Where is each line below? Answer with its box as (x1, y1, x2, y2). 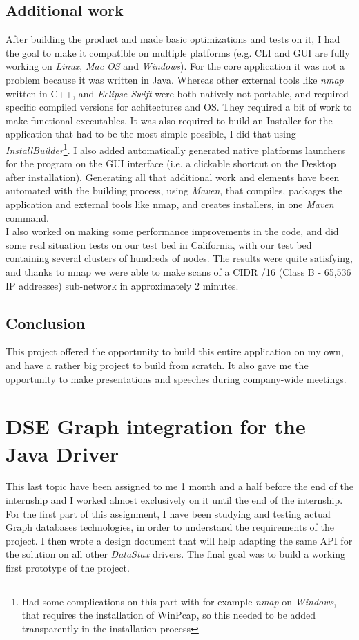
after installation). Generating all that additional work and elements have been (6, 169, 340, 184)
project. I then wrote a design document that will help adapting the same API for (6, 533, 353, 547)
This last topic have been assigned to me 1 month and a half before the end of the (6, 479, 353, 493)
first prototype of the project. (6, 561, 130, 574)
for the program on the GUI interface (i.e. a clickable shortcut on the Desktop (6, 156, 336, 171)
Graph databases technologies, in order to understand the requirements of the (6, 520, 334, 534)
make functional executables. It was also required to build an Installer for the (6, 113, 333, 127)
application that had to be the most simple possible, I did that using (6, 126, 296, 141)
